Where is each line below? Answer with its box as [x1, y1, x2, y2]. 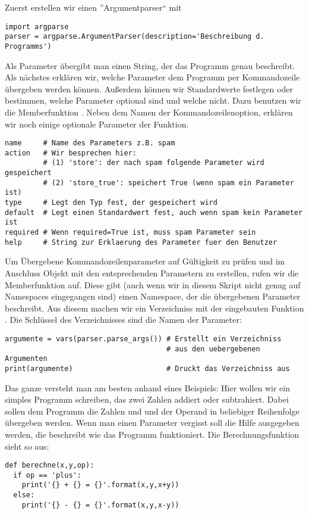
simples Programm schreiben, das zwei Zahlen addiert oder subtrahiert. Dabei [5, 393, 289, 406]
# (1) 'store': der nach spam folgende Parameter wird [43, 158, 264, 167]
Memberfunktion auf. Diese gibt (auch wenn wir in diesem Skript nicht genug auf [5, 278, 301, 291]
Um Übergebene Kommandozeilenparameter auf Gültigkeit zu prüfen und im [5, 255, 285, 267]
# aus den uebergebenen [166, 344, 260, 353]
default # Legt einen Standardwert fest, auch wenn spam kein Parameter [5, 208, 303, 217]
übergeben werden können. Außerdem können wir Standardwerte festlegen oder [5, 82, 293, 95]
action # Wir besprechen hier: [5, 148, 137, 157]
